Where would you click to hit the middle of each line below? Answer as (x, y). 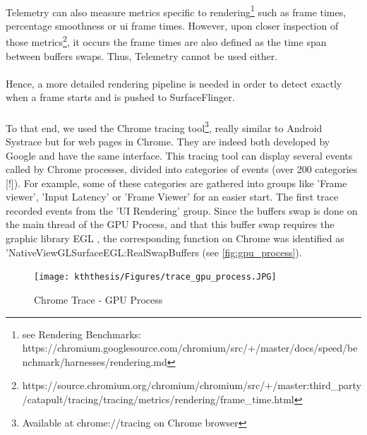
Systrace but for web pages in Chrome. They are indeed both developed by (168, 141)
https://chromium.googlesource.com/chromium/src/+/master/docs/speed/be (190, 348)
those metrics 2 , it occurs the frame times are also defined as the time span (166, 41)
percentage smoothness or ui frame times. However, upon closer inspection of (172, 25)
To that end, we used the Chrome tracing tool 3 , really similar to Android (164, 126)
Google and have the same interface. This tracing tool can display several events (179, 155)
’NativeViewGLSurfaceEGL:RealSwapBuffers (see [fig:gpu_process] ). (154, 252)
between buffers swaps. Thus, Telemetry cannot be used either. (142, 55)
